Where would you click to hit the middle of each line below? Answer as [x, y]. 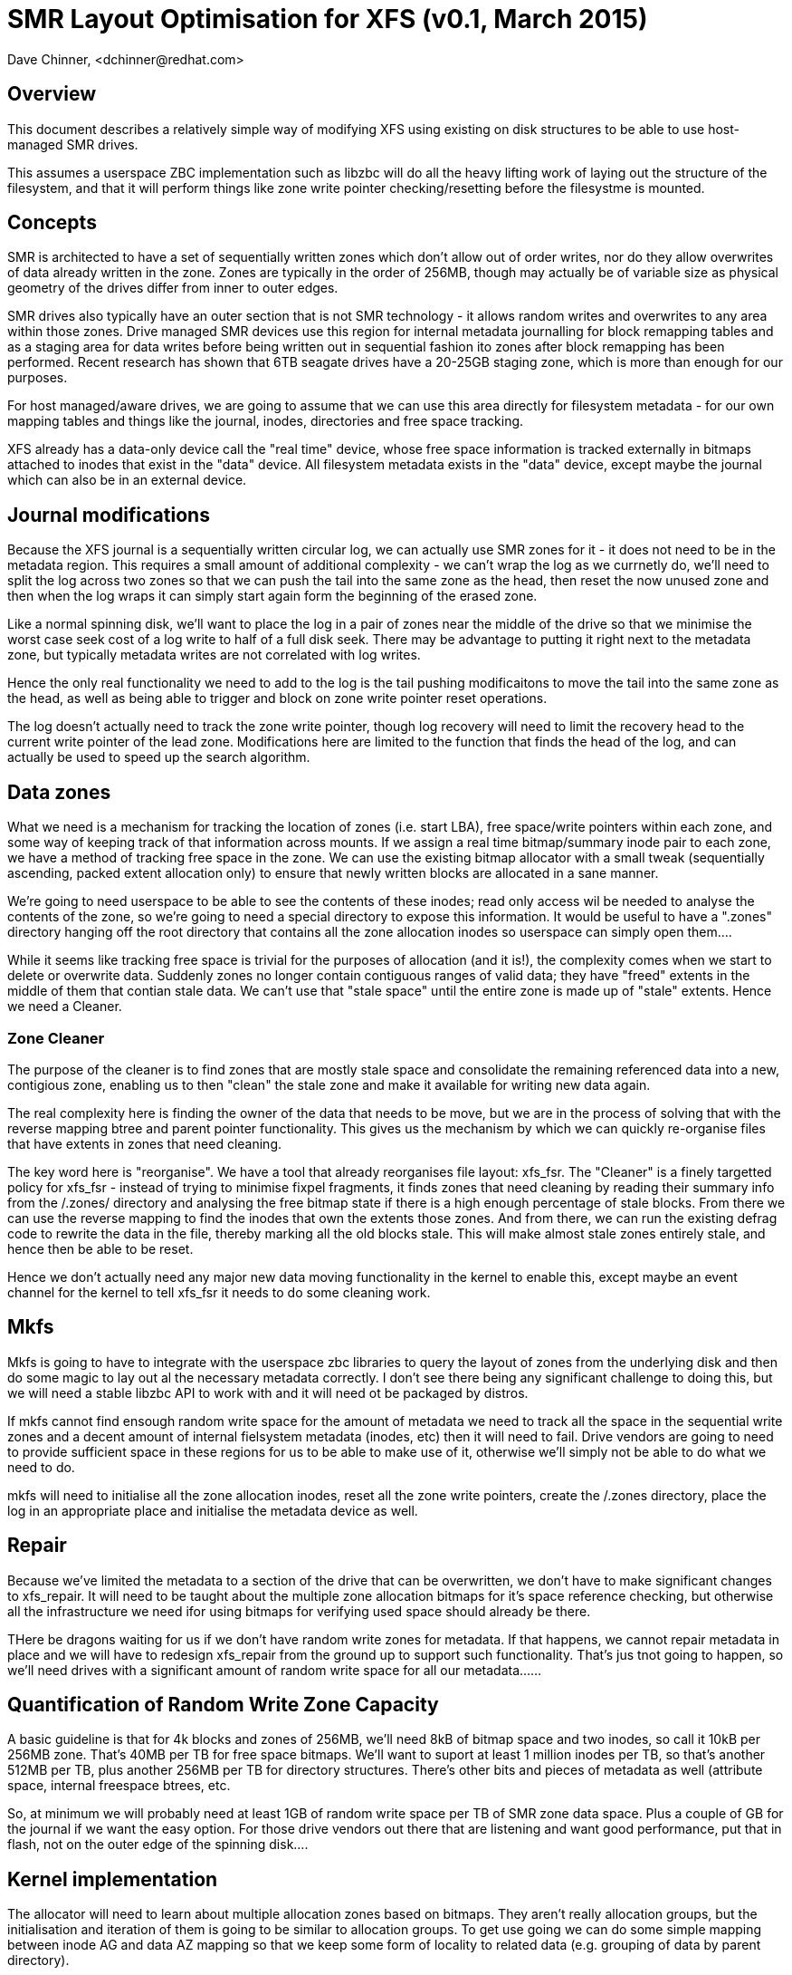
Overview [52, 94]
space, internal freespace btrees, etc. [119, 1786]
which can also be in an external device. [127, 480]
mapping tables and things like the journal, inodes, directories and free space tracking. [266, 421]
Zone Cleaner [56, 1038]
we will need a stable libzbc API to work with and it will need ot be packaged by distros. [268, 1392]
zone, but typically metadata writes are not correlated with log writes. [214, 655]
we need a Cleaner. [65, 1007]
